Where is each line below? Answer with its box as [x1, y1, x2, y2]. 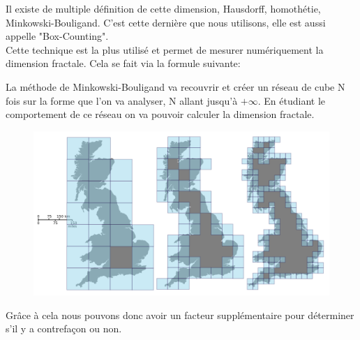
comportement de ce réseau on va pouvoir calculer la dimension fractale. [6, 107, 315, 121]
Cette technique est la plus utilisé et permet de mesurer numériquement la [6, 42, 324, 57]
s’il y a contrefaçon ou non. [6, 321, 122, 336]
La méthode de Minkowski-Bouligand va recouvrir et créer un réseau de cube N [6, 79, 345, 94]
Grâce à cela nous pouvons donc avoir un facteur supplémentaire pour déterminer [6, 307, 354, 322]
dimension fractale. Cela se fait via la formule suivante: [6, 56, 241, 71]
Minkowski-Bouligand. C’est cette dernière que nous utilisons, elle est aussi [6, 15, 326, 29]
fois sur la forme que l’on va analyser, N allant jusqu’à [6, 93, 238, 108]
